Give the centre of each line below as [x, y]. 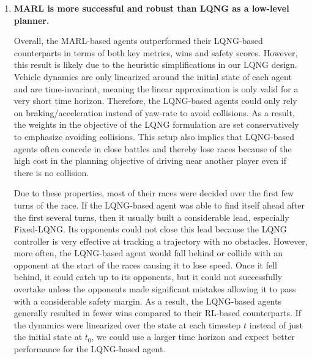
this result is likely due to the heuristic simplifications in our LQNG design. [155, 65]
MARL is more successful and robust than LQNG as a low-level [151, 8]
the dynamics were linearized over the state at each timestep [127, 324]
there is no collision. [51, 172]
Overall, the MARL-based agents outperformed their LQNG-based [138, 41]
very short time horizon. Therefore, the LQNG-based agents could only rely [155, 101]
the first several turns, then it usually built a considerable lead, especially [151, 217]
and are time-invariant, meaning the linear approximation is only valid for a [156, 88]
